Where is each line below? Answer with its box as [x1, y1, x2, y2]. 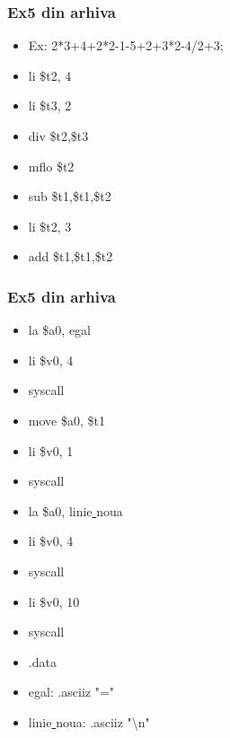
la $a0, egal [28, 321, 92, 339]
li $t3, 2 [28, 96, 72, 115]
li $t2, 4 [28, 66, 72, 84]
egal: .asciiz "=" [28, 682, 115, 701]
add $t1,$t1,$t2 [28, 247, 113, 266]
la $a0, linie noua [28, 501, 123, 520]
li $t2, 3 [28, 216, 72, 235]
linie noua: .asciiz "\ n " [28, 712, 150, 731]
